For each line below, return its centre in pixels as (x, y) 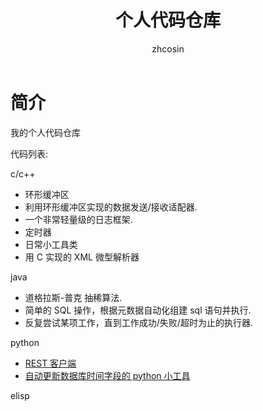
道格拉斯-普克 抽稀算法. (73, 297)
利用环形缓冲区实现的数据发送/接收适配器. (111, 207)
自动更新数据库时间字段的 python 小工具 (107, 375)
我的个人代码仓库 (45, 132)
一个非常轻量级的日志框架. (78, 219)
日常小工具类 (51, 244)
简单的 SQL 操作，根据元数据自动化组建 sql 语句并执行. (138, 310)
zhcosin (168, 48)
